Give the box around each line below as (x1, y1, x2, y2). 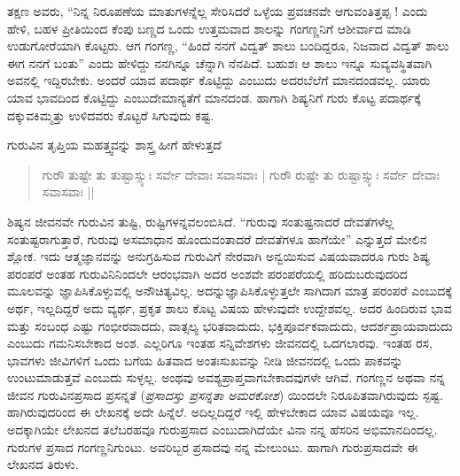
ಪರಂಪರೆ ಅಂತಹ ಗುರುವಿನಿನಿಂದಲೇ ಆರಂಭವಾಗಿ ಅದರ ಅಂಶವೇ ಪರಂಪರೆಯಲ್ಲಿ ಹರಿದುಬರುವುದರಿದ (7, 264, 408, 282)
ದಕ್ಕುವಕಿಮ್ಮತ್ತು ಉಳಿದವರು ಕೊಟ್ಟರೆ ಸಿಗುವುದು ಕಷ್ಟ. (7, 105, 214, 124)
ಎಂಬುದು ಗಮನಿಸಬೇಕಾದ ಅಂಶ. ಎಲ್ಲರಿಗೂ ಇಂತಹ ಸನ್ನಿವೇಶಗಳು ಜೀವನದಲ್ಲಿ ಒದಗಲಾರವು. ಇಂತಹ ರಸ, (7, 334, 433, 352)
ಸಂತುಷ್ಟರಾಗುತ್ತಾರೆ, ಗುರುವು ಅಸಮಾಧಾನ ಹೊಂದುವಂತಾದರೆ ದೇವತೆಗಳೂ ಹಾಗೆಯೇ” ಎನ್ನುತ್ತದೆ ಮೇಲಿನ (7, 229, 427, 248)
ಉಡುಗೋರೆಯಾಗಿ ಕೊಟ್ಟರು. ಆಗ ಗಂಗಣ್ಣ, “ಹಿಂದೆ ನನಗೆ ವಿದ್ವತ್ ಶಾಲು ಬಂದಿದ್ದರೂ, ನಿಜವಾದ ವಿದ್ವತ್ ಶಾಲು (7, 36, 449, 55)
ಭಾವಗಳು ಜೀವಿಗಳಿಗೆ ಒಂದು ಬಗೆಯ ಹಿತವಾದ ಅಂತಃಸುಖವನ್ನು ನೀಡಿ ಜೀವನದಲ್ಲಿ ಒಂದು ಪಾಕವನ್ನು (7, 350, 403, 369)
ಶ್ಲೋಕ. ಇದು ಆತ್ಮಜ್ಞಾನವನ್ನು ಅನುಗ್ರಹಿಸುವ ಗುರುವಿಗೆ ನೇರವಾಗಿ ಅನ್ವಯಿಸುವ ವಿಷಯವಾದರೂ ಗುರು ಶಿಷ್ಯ (7, 247, 431, 265)
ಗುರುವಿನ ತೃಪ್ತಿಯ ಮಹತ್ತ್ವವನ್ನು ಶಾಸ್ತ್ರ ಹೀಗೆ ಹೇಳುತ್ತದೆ (7, 135, 222, 154)
